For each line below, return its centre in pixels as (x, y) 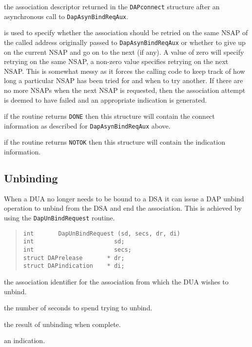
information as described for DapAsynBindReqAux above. (87, 125)
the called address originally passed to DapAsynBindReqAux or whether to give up (125, 42)
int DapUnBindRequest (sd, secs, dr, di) (102, 233)
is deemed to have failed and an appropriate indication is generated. (106, 99)
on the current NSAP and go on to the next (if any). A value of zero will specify (124, 52)
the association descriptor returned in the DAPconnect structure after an (112, 6)
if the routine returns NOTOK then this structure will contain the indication (115, 142)
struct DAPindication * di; (74, 266)
